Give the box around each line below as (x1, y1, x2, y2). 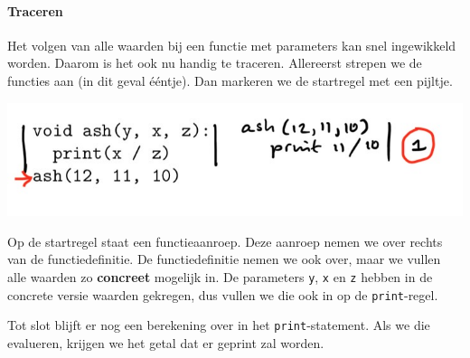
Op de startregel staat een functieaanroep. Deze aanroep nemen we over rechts (7, 231, 443, 250)
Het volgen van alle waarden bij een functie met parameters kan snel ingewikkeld (7, 35, 456, 54)
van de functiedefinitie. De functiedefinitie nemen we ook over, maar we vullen (7, 250, 441, 268)
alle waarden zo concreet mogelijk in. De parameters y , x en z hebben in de (7, 268, 433, 286)
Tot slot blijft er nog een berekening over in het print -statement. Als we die (7, 316, 430, 334)
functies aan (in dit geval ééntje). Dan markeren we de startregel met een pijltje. (7, 71, 453, 89)
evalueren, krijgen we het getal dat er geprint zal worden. (7, 333, 324, 352)
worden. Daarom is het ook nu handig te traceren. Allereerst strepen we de (7, 53, 422, 72)
